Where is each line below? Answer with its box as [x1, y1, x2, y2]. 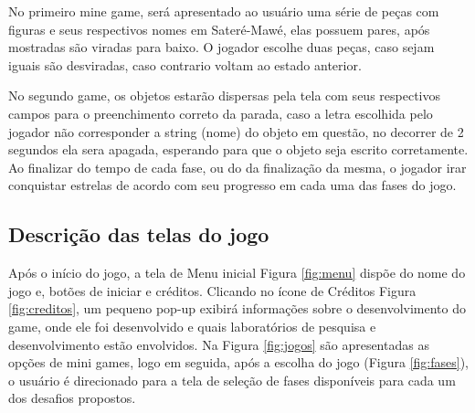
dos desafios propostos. [8, 388, 136, 408]
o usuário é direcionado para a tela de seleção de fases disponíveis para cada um [8, 370, 456, 389]
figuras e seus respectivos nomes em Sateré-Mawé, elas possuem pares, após [8, 19, 430, 38]
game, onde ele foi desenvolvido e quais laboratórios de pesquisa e [8, 316, 376, 335]
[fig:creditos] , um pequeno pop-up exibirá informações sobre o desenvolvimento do [8, 299, 467, 318]
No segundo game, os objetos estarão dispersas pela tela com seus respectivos [8, 86, 440, 105]
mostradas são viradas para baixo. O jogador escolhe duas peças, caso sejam [8, 37, 435, 57]
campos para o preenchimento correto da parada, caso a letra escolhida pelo [8, 103, 433, 122]
